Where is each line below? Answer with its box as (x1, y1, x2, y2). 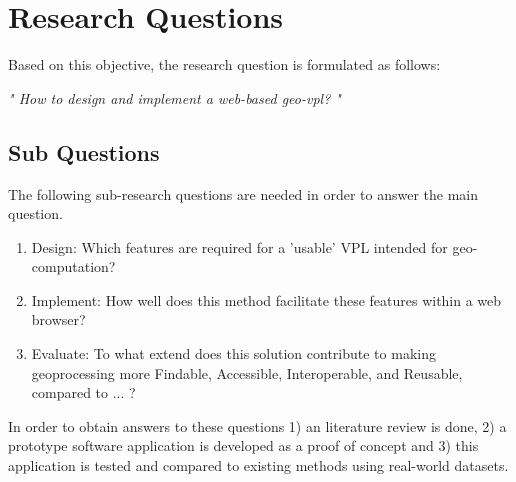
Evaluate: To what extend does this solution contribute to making (31, 343, 436, 364)
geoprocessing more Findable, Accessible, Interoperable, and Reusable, (31, 362, 463, 383)
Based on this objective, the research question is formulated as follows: (8, 54, 441, 75)
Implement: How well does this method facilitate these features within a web (31, 289, 502, 310)
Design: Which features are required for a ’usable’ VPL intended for (31, 236, 448, 257)
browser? (31, 309, 86, 330)
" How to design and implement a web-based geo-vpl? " (8, 87, 341, 108)
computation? (31, 256, 116, 277)
